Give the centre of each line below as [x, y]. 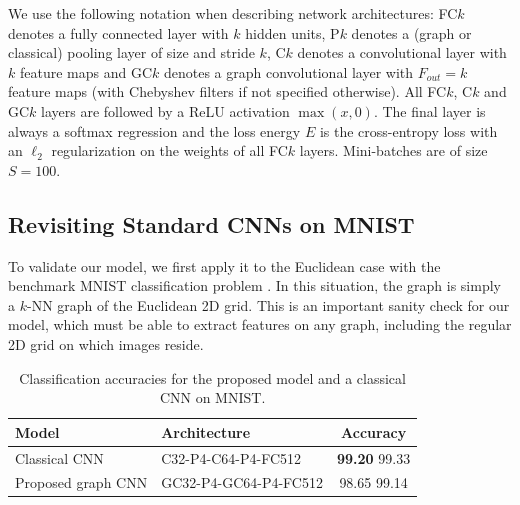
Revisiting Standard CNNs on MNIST [211, 223]
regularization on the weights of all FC [169, 150]
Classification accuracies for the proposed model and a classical [212, 377]
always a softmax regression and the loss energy [154, 130]
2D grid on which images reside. [106, 343]
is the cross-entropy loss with [408, 130]
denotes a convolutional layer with [402, 52]
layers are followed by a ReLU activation [165, 110]
